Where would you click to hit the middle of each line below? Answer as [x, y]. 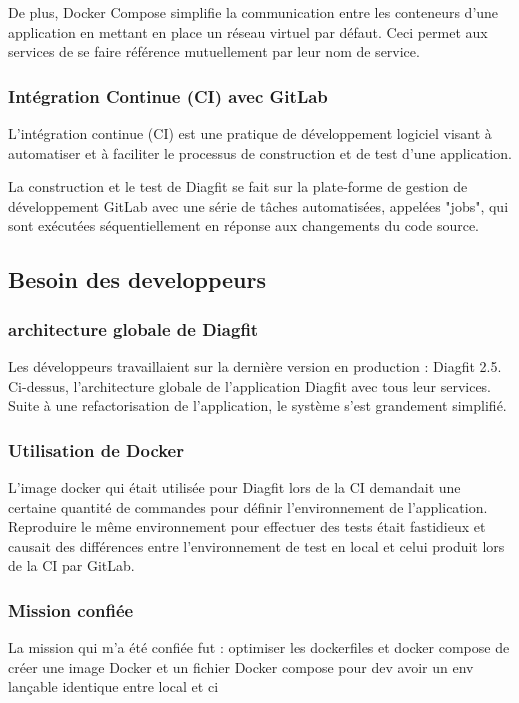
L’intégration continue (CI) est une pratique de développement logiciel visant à [250, 133]
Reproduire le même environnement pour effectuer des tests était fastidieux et [247, 526]
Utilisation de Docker [96, 449]
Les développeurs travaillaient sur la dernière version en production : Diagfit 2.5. [255, 365]
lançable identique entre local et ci [113, 686]
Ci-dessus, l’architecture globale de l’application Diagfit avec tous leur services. [250, 385]
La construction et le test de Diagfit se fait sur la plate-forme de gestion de [238, 186]
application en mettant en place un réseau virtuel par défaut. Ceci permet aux [248, 31]
